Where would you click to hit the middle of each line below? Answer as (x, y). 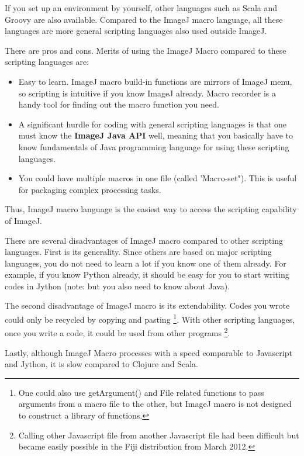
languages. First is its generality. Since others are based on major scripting (138, 252)
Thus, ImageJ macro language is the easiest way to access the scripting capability (151, 209)
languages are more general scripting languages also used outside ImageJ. (136, 31)
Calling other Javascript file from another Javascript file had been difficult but (159, 435)
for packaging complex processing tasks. (90, 189)
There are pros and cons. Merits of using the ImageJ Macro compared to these (146, 50)
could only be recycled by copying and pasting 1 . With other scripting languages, (150, 318)
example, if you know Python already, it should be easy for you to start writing (147, 274)
